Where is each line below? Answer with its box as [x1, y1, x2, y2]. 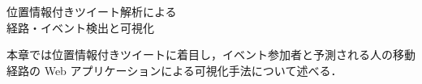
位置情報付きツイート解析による [6, 3, 177, 19]
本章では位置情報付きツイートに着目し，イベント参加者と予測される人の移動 [6, 46, 416, 63]
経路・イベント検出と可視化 [6, 19, 154, 36]
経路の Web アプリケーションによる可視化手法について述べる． [6, 61, 342, 78]
